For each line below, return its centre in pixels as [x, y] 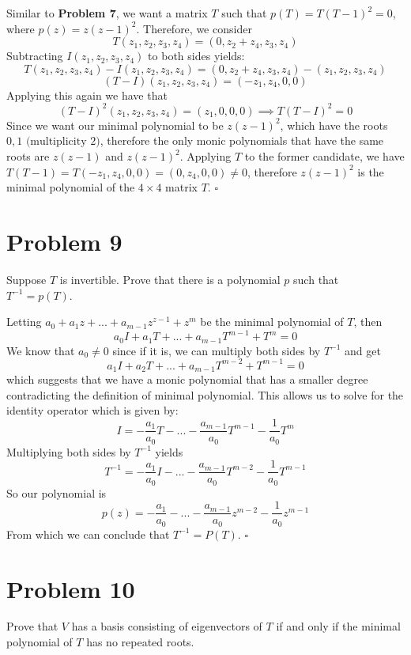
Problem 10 [71, 588]
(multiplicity [56, 142]
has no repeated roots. [140, 642]
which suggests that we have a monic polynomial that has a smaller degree [187, 379]
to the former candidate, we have [324, 156]
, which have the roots [334, 125]
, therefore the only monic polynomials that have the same [242, 140]
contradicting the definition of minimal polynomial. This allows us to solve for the [205, 394]
